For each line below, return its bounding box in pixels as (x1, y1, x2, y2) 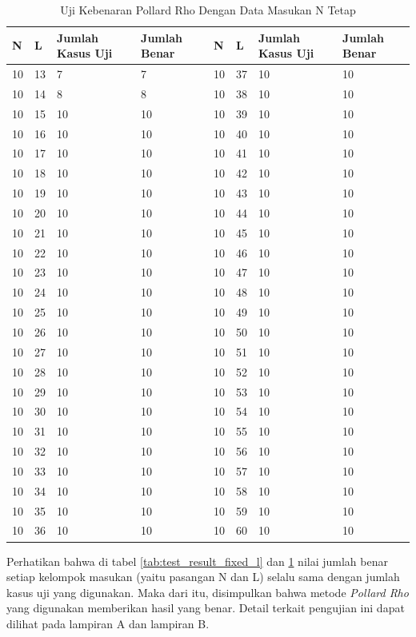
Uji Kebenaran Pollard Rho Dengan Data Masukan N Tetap (60, 2, 356, 18)
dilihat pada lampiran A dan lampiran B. (6, 615, 210, 631)
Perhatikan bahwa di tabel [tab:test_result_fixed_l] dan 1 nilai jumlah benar (6, 552, 388, 569)
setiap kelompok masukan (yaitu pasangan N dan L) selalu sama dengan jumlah (6, 568, 400, 585)
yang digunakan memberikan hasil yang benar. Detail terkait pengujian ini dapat (6, 599, 405, 616)
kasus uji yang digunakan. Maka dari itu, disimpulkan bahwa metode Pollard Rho (6, 583, 409, 600)
